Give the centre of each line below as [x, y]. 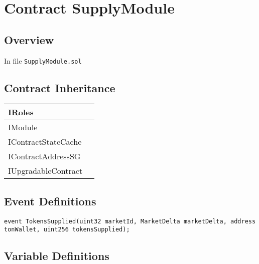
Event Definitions [50, 201]
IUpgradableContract [45, 171]
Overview [29, 39]
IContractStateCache [45, 142]
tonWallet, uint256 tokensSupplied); [67, 230]
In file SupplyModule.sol [43, 60]
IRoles [21, 112]
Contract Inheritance [60, 87]
